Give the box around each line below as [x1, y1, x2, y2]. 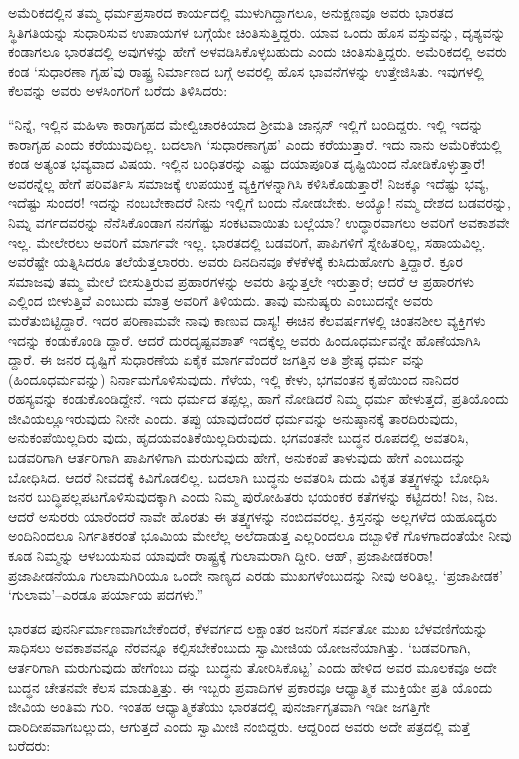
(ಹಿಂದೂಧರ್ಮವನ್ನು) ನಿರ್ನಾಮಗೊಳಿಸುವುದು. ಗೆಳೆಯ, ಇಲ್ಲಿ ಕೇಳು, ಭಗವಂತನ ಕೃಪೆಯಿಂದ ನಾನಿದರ [8, 368, 459, 389]
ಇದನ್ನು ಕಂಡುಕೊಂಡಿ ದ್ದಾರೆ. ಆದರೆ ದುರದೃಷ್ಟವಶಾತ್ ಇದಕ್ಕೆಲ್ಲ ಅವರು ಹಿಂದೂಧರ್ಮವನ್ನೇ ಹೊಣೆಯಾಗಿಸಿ [8, 329, 481, 350]
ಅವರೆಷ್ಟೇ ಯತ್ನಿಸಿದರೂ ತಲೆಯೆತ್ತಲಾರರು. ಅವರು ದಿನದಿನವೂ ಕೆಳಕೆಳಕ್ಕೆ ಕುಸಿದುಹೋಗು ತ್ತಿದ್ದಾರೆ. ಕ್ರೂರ [8, 251, 463, 272]
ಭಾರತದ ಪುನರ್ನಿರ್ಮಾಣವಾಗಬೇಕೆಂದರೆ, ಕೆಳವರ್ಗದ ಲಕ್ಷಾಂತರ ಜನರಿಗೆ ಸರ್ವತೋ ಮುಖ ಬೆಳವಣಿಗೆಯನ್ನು [8, 617, 488, 638]
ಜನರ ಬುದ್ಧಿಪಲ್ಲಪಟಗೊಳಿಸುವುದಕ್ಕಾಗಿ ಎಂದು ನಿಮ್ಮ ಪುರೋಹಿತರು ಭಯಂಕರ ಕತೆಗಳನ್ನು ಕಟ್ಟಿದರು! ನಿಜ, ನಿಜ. [8, 486, 499, 507]
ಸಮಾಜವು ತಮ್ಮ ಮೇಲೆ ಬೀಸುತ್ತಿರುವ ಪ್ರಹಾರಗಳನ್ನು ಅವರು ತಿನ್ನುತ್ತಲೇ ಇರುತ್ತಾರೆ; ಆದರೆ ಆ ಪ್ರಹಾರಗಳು [8, 270, 475, 291]
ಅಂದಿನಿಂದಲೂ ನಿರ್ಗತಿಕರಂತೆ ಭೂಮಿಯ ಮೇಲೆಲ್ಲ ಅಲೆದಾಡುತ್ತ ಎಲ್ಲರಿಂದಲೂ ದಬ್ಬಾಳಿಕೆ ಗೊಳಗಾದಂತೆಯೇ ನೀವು [8, 525, 512, 546]
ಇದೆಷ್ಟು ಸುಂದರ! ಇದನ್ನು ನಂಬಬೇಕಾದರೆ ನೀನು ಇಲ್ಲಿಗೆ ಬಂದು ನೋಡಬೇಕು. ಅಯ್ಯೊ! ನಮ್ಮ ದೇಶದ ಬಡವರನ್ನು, [8, 192, 511, 213]
